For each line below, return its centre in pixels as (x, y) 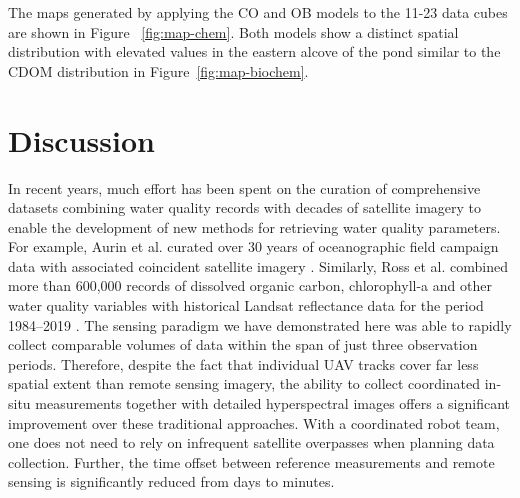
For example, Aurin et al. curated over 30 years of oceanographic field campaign (253, 246)
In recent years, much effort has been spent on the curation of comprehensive (244, 187)
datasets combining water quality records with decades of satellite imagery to (245, 207)
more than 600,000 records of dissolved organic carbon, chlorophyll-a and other (250, 285)
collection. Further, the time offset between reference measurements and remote (251, 461)
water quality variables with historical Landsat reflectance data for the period (246, 305)
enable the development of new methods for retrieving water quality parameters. (254, 226)
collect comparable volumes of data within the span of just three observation (243, 344)
